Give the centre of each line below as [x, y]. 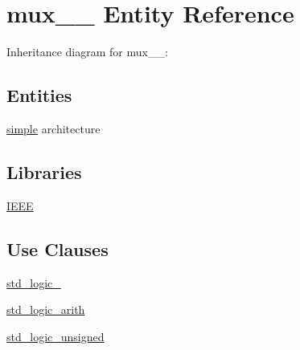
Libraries [44, 171]
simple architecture [53, 128]
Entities [39, 95]
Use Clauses [58, 248]
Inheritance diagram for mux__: [87, 52]
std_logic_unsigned [55, 336]
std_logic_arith [46, 309]
